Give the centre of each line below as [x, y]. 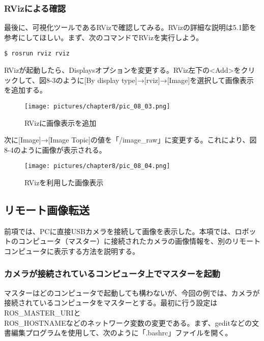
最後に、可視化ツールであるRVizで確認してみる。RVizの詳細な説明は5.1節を [130, 27]
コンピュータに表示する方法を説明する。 [72, 251]
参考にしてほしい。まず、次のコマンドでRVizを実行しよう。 [104, 37]
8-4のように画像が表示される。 [55, 149]
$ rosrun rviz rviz [37, 54]
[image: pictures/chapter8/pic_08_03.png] [97, 106]
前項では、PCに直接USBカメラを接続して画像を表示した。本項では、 [120, 231]
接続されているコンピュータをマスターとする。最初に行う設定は [111, 303]
